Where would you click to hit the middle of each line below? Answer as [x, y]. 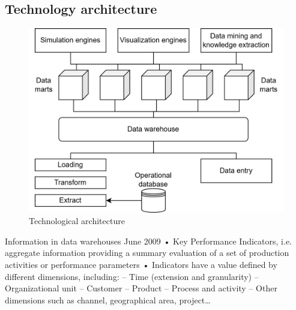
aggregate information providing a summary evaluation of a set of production [147, 253]
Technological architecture [77, 221]
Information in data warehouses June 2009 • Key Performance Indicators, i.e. [148, 241]
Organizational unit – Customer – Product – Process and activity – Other [141, 288]
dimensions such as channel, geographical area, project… [108, 299]
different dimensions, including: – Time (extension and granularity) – [132, 276]
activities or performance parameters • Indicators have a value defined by [141, 264]
